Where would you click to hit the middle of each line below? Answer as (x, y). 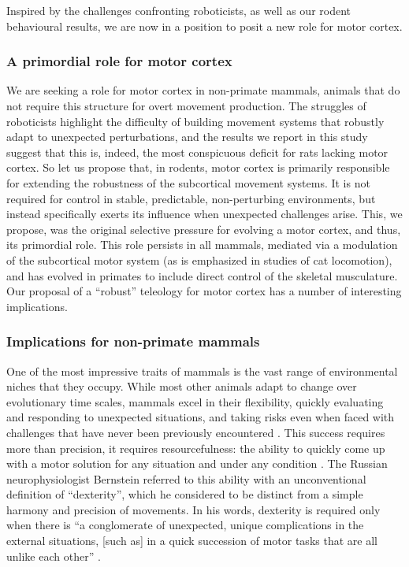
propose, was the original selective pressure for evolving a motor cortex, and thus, (204, 229)
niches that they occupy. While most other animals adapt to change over (182, 386)
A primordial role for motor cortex (119, 61)
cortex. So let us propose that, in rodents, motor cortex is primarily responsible (198, 167)
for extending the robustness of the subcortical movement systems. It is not (188, 182)
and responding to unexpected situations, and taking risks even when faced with (201, 417)
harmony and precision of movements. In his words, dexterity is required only (193, 509)
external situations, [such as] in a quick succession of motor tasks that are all (192, 541)
